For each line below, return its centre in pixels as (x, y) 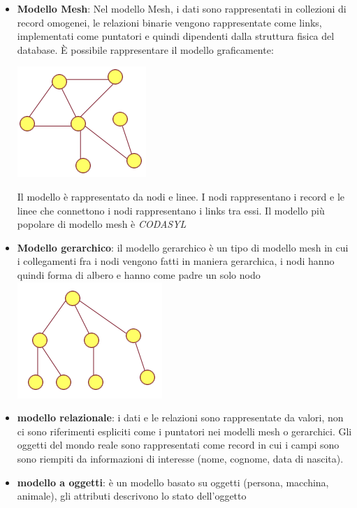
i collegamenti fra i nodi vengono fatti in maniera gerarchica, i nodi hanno (176, 261)
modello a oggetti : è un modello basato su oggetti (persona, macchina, (173, 482)
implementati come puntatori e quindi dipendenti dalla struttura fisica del (176, 36)
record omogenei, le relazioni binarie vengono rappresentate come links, (169, 22)
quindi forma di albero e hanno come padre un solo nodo (139, 274)
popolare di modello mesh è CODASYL (102, 224)
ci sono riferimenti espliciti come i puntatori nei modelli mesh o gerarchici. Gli (184, 431)
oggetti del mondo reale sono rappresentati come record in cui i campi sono (178, 445)
